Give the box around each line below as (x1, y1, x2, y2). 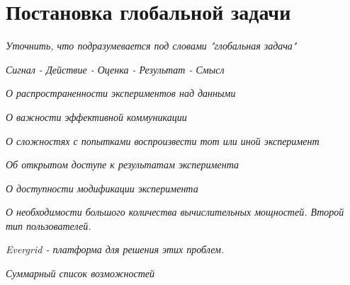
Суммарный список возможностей (6, 266, 155, 281)
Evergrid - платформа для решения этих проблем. (6, 242, 225, 257)
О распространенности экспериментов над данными (6, 86, 236, 100)
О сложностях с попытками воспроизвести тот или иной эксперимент (6, 133, 320, 148)
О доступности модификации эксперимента (6, 180, 198, 195)
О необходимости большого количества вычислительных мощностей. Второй (6, 204, 344, 219)
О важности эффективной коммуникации (6, 109, 187, 124)
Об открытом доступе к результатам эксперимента (6, 157, 239, 172)
